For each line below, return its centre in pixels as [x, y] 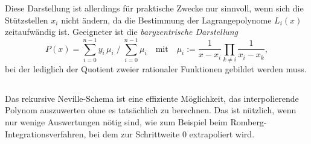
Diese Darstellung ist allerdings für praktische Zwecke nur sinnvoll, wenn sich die [154, 8]
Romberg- [248, 122]
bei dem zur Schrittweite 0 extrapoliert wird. [172, 133]
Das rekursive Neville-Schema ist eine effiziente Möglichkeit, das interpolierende [152, 98]
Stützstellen [27, 20]
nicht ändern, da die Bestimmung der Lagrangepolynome [166, 20]
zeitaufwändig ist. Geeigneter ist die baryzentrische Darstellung [122, 32]
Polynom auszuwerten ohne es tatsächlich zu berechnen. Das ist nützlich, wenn [151, 110]
